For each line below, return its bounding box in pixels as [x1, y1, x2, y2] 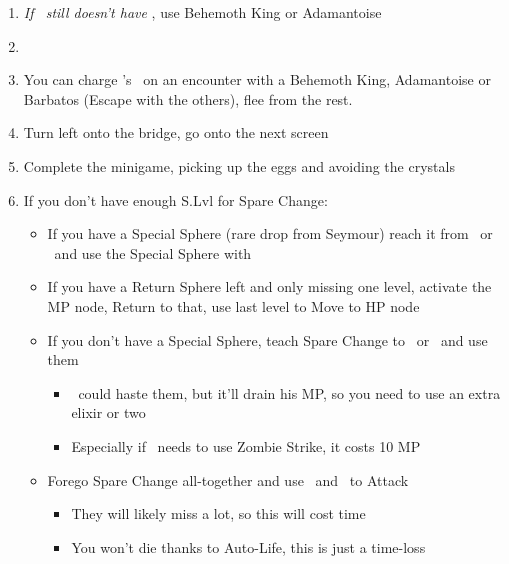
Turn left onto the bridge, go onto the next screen [23, 122, 329, 143]
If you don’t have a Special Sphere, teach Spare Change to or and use [47, 329, 488, 350]
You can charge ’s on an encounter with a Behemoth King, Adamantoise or [23, 69, 491, 90]
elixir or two [71, 402, 146, 423]
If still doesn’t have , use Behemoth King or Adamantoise [23, 2, 382, 22]
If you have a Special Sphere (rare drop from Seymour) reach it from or [47, 223, 493, 244]
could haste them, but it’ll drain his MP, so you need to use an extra [78, 382, 501, 403]
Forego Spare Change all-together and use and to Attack [47, 469, 409, 490]
